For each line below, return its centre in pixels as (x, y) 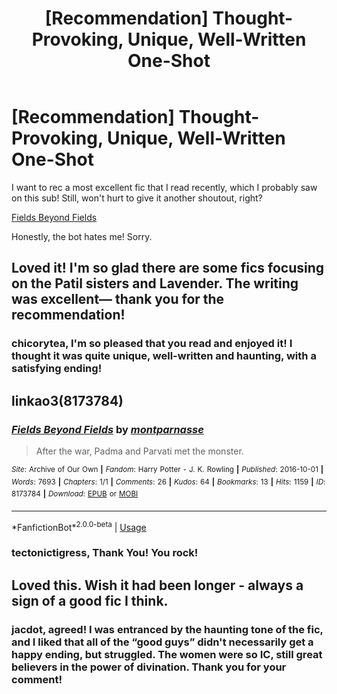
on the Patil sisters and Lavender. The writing (155, 283)
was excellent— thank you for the (118, 299)
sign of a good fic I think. (90, 600)
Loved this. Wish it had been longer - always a (157, 585)
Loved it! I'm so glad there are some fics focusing (168, 268)
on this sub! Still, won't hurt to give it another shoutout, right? (137, 198)
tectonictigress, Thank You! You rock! (105, 553)
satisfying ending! (57, 369)
